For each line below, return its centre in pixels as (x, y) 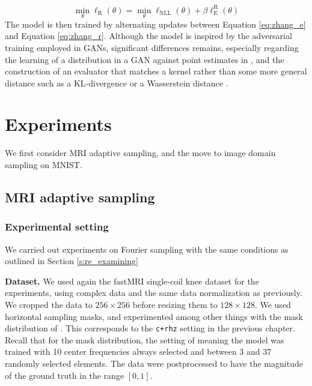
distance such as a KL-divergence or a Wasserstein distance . (117, 83)
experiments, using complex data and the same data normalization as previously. (154, 293)
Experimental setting (57, 227)
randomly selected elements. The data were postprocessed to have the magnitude (154, 363)
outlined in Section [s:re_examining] (72, 261)
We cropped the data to (49, 304)
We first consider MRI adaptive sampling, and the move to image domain (140, 153)
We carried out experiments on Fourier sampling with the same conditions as (147, 249)
